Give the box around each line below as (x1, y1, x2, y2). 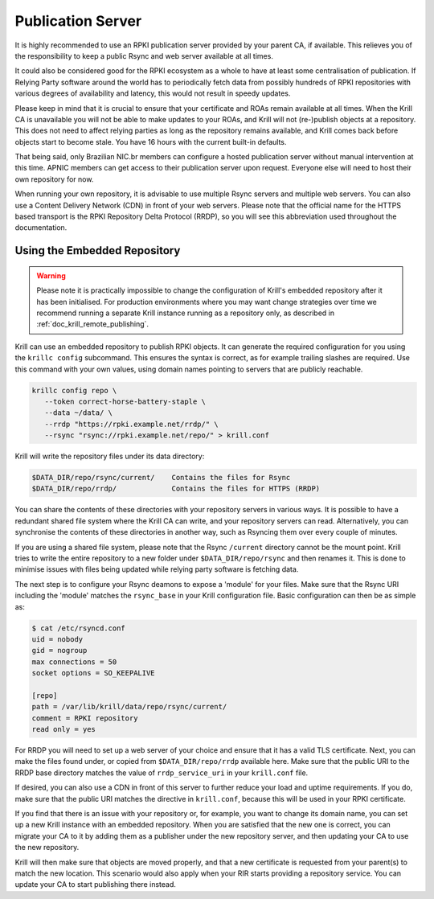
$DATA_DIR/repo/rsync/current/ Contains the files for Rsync (31, 473, 291, 482)
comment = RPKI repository (31, 713, 138, 723)
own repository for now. (14, 174, 94, 184)
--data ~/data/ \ (44, 408, 113, 417)
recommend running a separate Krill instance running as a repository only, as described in (36, 308, 335, 318)
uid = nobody (31, 634, 84, 643)
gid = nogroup (31, 646, 88, 655)
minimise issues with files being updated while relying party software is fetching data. (14, 564, 299, 574)
